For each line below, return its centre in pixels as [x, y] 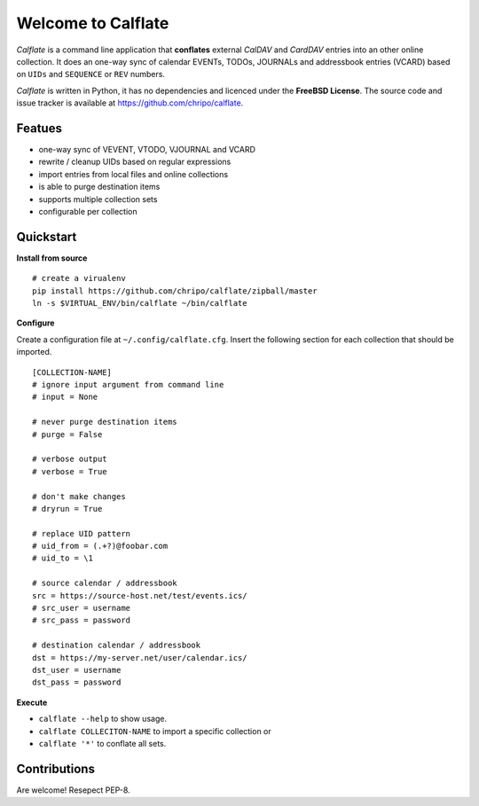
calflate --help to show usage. [103, 719]
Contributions [55, 768]
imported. [34, 352]
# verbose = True [70, 471]
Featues [39, 128]
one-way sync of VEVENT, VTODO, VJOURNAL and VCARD [147, 150]
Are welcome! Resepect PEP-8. [73, 790]
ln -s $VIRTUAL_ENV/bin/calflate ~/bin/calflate [140, 303]
